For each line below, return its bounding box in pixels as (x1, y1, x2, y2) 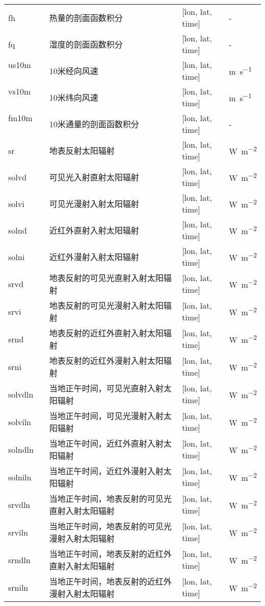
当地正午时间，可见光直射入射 (49, 382, 164, 394)
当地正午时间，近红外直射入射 (49, 437, 164, 449)
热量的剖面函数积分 (49, 12, 123, 24)
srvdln (8, 498, 31, 510)
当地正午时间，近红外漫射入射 (49, 465, 164, 477)
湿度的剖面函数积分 (49, 38, 123, 50)
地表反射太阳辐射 (49, 145, 115, 156)
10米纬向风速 (49, 91, 98, 103)
